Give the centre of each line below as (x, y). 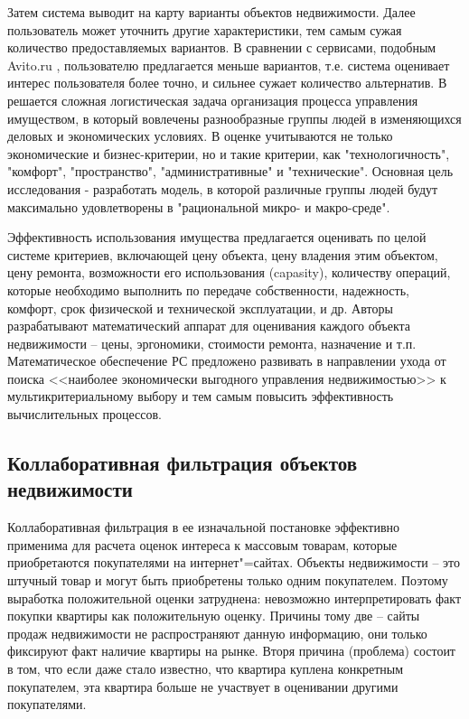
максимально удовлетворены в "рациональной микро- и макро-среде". (199, 206)
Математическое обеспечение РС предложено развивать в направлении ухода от (227, 361)
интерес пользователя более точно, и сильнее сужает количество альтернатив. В (227, 83)
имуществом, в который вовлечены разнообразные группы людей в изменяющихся (234, 118)
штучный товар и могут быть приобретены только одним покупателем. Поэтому (228, 580)
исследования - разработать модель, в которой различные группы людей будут (223, 188)
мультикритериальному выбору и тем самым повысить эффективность (201, 396)
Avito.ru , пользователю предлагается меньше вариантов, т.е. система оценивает (229, 65)
